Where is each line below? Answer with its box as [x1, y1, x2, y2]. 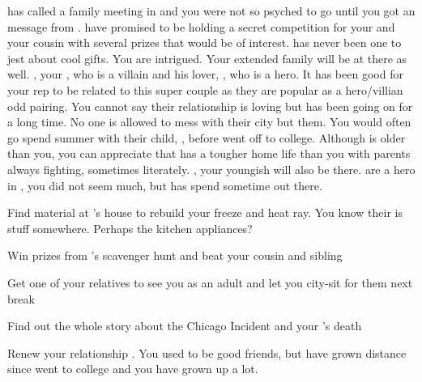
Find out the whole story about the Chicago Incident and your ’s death [7, 317, 362, 334]
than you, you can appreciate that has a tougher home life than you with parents [7, 145, 411, 162]
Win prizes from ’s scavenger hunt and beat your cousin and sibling [7, 247, 343, 264]
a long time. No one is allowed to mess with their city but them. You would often [7, 113, 411, 130]
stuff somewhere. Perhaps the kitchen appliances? [7, 219, 253, 236]
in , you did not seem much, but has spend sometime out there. [7, 176, 322, 193]
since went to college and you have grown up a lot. [7, 360, 258, 377]
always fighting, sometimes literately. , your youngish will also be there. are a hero [7, 160, 416, 177]
